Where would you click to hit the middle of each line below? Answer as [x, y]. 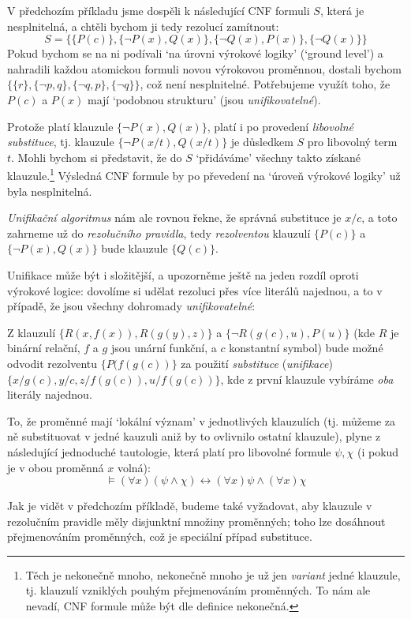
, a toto [379, 218]
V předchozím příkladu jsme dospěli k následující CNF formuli [159, 10]
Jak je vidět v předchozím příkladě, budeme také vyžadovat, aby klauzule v [190, 506]
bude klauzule [135, 248]
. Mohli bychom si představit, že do [97, 157]
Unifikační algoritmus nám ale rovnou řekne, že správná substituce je [174, 218]
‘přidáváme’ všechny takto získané [278, 157]
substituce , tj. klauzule [61, 142]
